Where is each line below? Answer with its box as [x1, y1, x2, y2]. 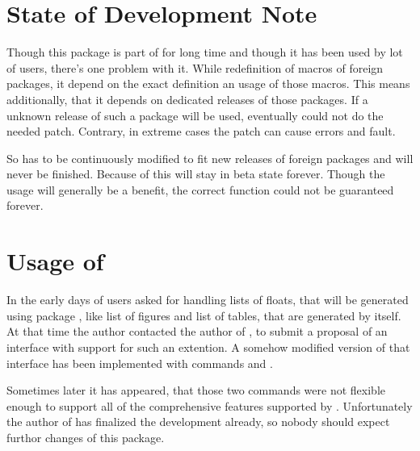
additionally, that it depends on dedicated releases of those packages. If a [6, 90, 368, 107]
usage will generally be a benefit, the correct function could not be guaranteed [6, 181, 394, 198]
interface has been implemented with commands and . [6, 354, 273, 371]
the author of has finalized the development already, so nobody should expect [6, 413, 390, 430]
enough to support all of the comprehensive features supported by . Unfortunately [6, 397, 413, 414]
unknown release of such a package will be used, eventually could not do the [6, 106, 384, 123]
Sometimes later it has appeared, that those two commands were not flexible [6, 382, 385, 399]
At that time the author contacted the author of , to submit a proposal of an [6, 323, 388, 340]
